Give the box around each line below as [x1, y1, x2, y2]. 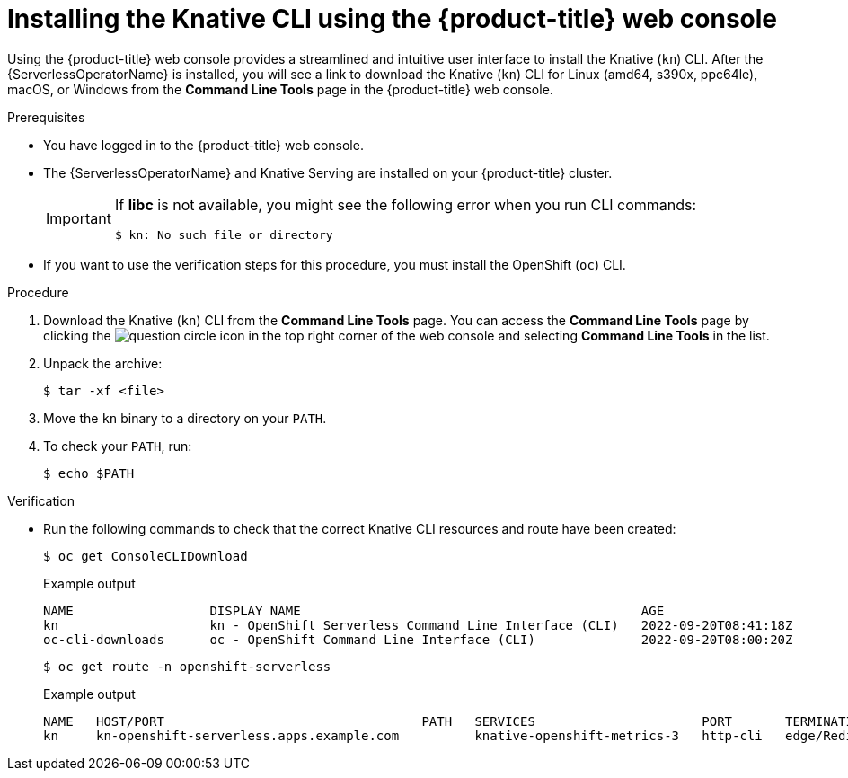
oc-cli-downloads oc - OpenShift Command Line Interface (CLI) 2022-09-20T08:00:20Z [43, 632, 793, 647]
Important [46, 209, 111, 228]
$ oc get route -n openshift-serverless [43, 659, 331, 674]
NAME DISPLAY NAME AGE [43, 603, 665, 618]
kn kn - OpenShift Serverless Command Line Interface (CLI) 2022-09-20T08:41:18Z [43, 617, 793, 632]
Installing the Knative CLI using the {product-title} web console [7, 4, 778, 34]
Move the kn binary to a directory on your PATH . [43, 410, 327, 426]
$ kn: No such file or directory [114, 227, 333, 242]
